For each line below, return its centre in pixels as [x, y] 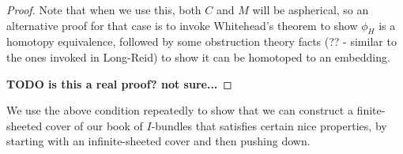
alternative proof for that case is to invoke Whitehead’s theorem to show [182, 25]
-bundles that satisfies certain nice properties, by [269, 125]
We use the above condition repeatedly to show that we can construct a [180, 110]
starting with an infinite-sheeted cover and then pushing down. [158, 141]
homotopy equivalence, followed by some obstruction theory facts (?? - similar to [201, 41]
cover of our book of [94, 125]
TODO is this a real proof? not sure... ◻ [119, 83]
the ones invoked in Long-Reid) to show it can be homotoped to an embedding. [198, 56]
